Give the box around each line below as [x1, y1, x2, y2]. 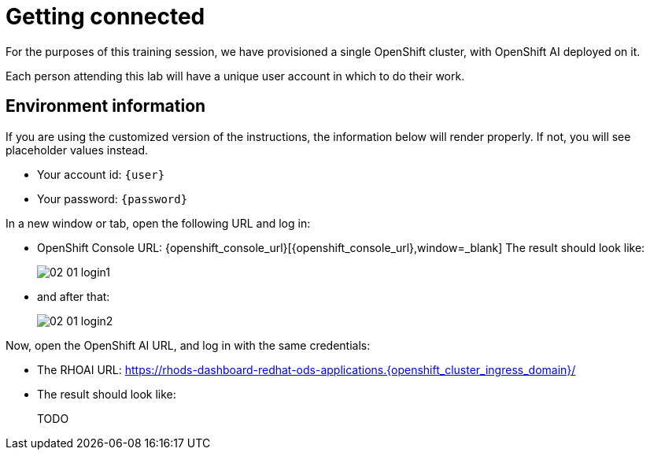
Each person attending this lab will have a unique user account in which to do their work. [6, 69, 465, 83]
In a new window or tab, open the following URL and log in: [6, 216, 311, 230]
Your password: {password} [37, 191, 188, 206]
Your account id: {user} [37, 167, 165, 181]
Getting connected [6, 3, 205, 30]
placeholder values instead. [6, 143, 149, 157]
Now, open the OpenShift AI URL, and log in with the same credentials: [6, 338, 371, 352]
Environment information [6, 96, 206, 117]
